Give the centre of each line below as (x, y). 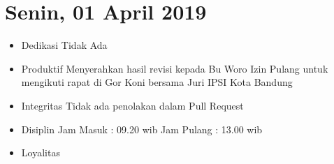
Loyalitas (41, 152)
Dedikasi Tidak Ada (64, 45)
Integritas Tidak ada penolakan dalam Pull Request (132, 105)
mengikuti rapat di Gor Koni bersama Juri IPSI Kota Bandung (157, 82)
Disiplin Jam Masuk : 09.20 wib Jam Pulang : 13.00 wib (142, 129)
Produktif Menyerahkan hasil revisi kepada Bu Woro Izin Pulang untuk (175, 68)
